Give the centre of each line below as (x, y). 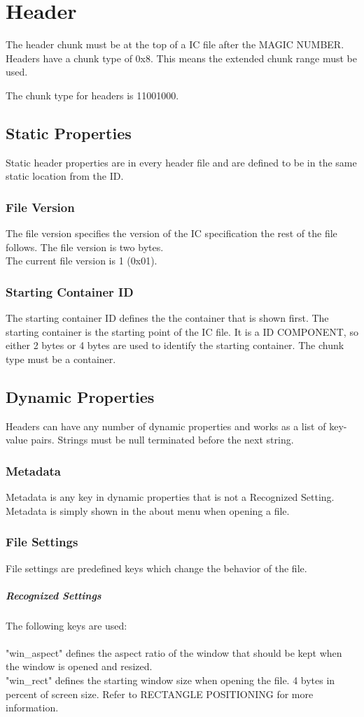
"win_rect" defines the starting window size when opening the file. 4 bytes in (170, 680)
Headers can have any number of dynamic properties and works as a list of (166, 426)
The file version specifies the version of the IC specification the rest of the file (171, 233)
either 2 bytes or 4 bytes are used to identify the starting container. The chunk (175, 345)
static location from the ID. (65, 176)
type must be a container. (61, 358)
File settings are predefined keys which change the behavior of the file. (156, 568)
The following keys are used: (66, 625)
